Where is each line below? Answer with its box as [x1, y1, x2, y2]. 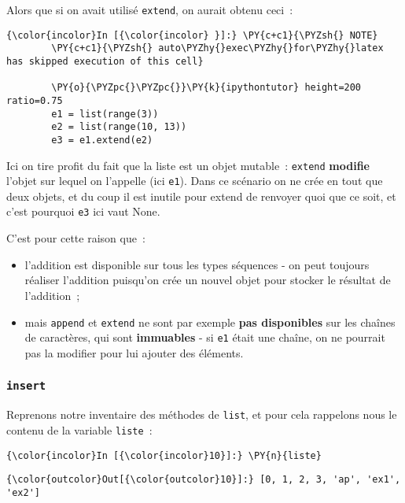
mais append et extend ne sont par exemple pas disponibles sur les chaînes [24, 313, 396, 330]
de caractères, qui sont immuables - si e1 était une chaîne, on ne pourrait [24, 329, 385, 346]
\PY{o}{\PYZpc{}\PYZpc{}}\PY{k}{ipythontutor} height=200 [51, 82, 362, 94]
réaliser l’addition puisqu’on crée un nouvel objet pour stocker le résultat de [24, 272, 391, 288]
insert [6, 379, 46, 393]
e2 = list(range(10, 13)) [51, 121, 187, 133]
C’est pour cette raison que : [6, 230, 145, 246]
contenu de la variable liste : [6, 421, 153, 438]
